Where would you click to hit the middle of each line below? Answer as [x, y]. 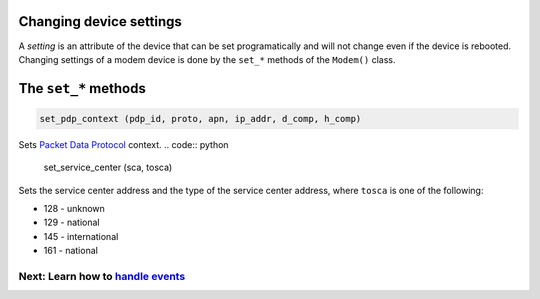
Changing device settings [100, 21]
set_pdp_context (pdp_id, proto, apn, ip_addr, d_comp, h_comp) [200, 118]
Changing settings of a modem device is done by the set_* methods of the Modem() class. [207, 59]
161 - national [71, 251]
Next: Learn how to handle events [102, 276]
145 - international [81, 236]
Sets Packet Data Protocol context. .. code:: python [123, 144]
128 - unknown [74, 209]
